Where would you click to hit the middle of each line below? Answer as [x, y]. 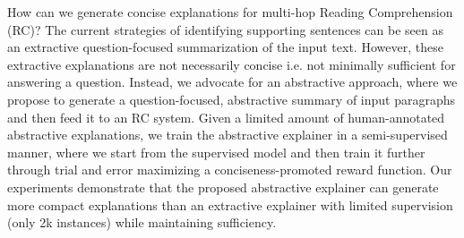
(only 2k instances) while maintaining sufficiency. [142, 222]
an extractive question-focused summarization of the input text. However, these [225, 47]
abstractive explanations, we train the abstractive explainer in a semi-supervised [228, 135]
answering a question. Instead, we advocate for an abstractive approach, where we [232, 82]
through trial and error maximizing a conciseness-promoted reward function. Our [230, 170]
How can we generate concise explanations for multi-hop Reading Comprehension [230, 12]
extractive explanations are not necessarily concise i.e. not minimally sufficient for [232, 64]
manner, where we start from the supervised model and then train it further [216, 152]
